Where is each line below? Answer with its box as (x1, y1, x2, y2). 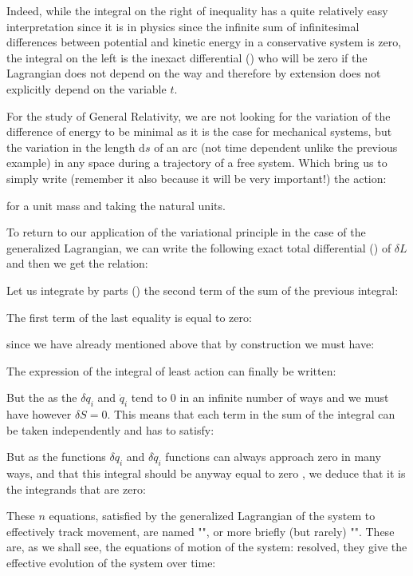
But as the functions (6, 448, 106, 465)
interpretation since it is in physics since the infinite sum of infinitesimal (6, 18, 360, 34)
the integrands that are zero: (6, 480, 146, 497)
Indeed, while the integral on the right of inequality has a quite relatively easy (6, 2, 388, 18)
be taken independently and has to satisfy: (6, 421, 214, 438)
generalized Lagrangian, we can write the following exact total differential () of (6, 239, 391, 256)
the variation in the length (6, 138, 136, 155)
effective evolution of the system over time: (6, 554, 216, 571)
